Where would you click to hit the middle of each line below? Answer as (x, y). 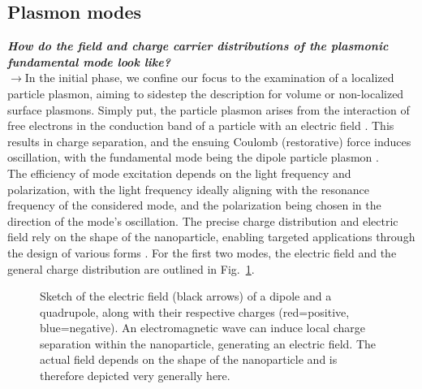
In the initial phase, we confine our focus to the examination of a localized (209, 78)
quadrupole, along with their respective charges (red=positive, (195, 311)
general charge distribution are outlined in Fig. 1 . (131, 268)
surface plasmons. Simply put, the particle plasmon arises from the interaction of (209, 109)
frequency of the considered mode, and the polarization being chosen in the (194, 205)
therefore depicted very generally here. (135, 376)
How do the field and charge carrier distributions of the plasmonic (198, 46)
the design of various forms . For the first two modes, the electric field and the (202, 252)
